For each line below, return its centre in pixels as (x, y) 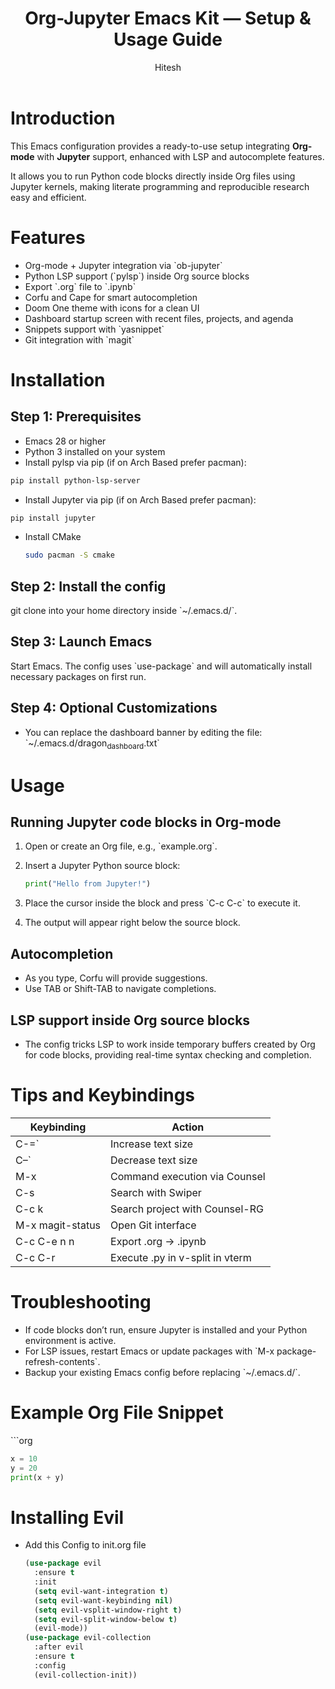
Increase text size (152, 1144)
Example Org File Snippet (117, 1413)
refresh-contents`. (62, 1361)
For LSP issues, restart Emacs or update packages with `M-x (149, 1351)
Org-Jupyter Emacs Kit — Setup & (168, 18)
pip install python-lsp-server (75, 480)
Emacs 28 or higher (65, 441)
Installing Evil (67, 1517)
